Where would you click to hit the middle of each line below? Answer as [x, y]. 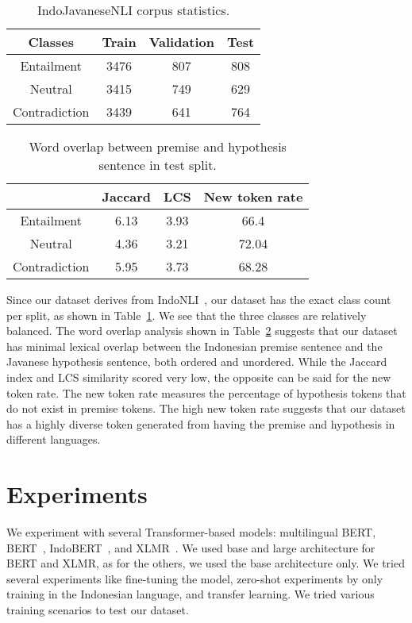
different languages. [54, 439]
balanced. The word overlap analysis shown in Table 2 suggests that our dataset [202, 331]
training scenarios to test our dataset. [98, 610]
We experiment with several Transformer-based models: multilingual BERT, [191, 532]
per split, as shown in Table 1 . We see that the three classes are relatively [187, 315]
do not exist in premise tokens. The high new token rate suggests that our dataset [206, 408]
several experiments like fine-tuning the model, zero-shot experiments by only [195, 578]
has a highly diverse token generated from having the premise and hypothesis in [201, 423]
